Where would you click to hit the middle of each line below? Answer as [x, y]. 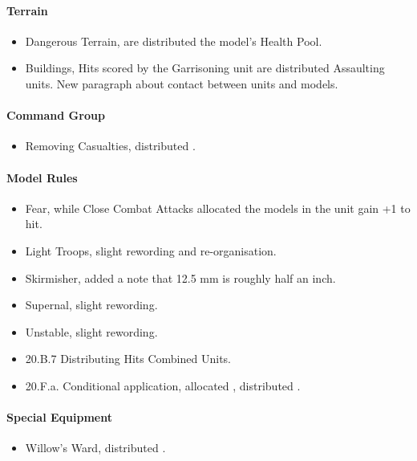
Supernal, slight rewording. [91, 305]
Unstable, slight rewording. [91, 331]
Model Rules [42, 177]
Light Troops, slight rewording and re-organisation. [151, 250]
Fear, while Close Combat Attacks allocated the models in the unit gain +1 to [218, 208]
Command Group [56, 115]
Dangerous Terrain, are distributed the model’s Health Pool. [174, 41]
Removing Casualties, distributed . [110, 146]
